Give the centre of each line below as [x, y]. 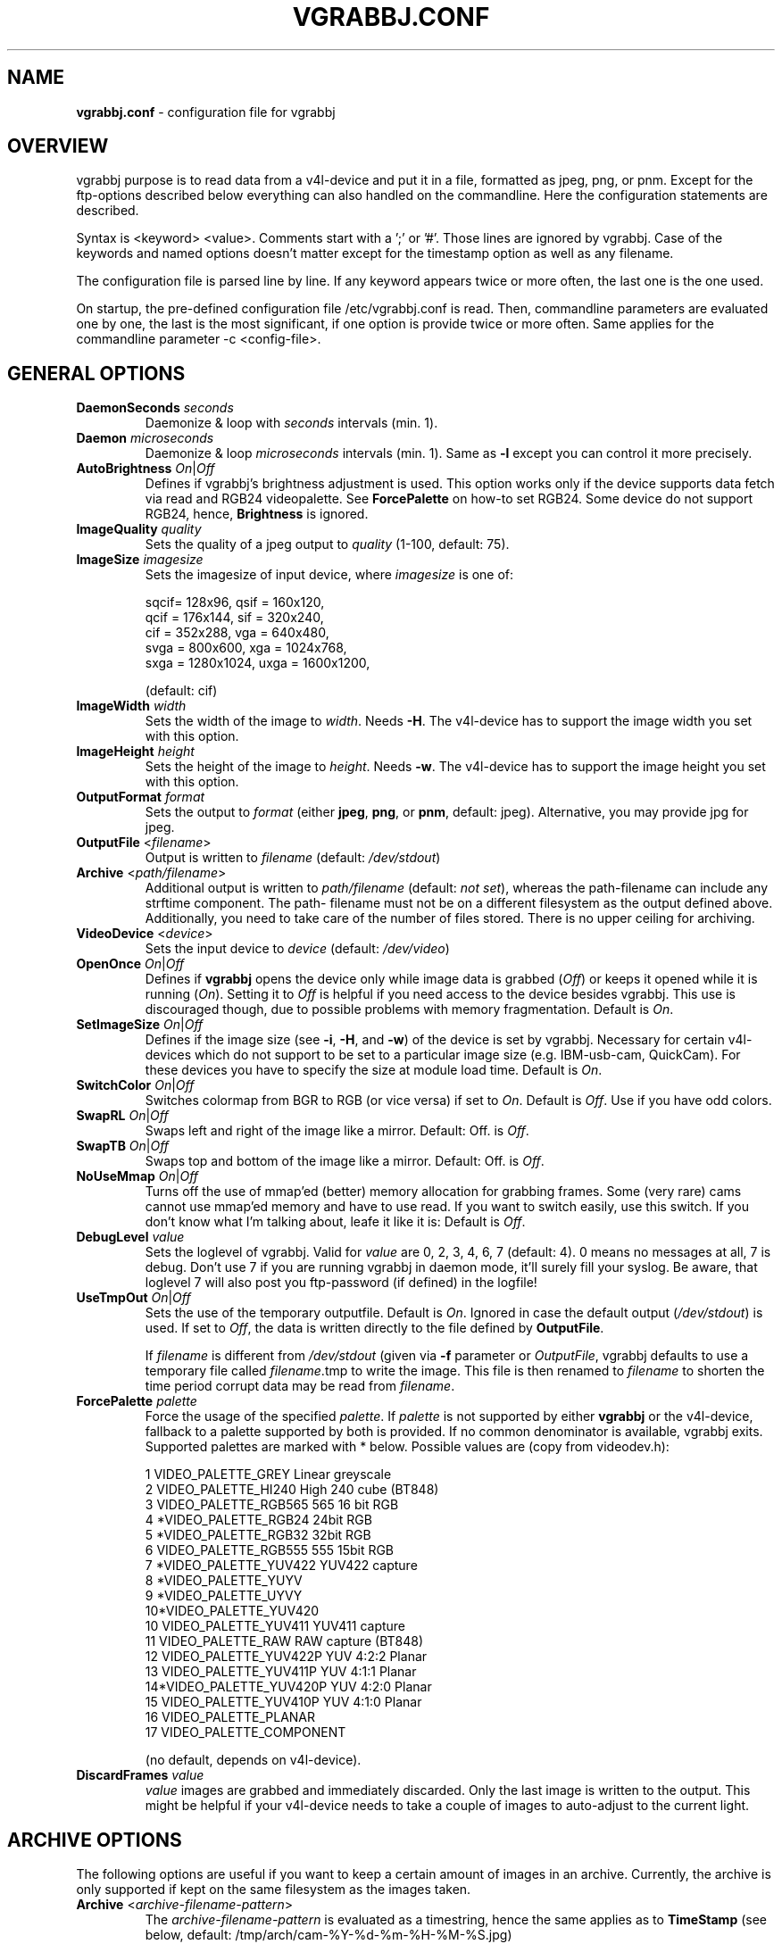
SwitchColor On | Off [135, 1085]
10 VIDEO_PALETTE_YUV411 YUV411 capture [275, 1626]
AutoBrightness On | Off [146, 469]
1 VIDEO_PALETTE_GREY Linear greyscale [268, 1475]
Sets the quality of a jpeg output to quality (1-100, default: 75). [327, 544]
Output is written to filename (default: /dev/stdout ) [293, 858]
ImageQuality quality [139, 529]
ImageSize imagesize [140, 560]
